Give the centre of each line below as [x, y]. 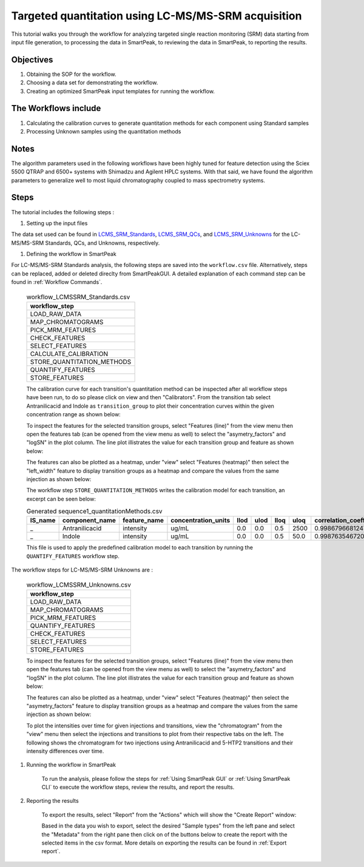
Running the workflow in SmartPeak [71, 765]
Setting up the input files [57, 223]
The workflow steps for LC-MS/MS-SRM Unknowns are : [82, 570]
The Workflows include [56, 108]
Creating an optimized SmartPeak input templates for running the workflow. [121, 91]
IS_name [43, 521]
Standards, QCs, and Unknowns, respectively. [103, 243]
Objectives [32, 60]
